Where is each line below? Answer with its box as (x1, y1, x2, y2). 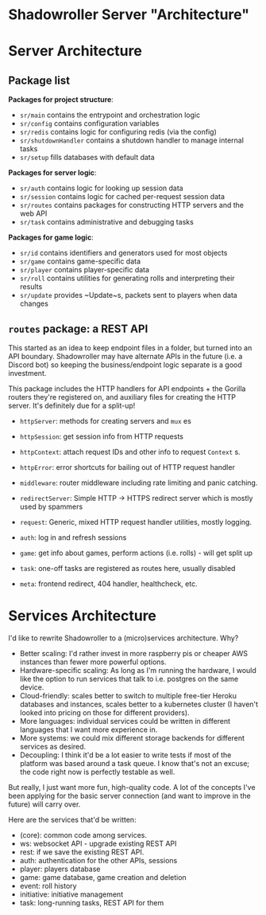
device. (19, 682, 44, 692)
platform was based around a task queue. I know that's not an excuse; (19, 758, 250, 768)
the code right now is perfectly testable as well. (19, 767, 175, 776)
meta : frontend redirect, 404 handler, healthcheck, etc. (19, 579, 198, 588)
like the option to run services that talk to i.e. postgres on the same (19, 674, 239, 683)
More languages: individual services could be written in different (19, 716, 231, 725)
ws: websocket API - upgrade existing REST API (19, 839, 177, 848)
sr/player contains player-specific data (19, 265, 149, 275)
